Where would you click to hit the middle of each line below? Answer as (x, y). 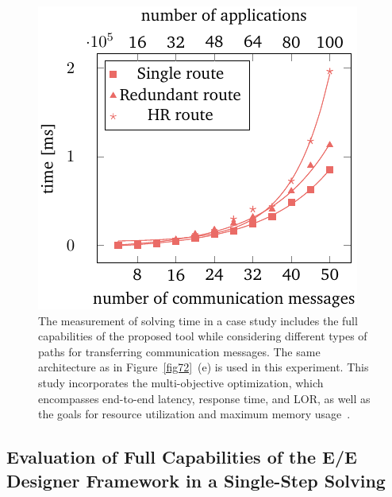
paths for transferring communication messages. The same (179, 351)
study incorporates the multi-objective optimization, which (181, 382)
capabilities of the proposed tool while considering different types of (203, 336)
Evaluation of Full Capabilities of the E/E (182, 457)
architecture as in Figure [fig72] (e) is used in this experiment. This (204, 367)
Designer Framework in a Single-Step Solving (196, 480)
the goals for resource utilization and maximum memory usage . (194, 414)
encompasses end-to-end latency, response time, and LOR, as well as (204, 398)
